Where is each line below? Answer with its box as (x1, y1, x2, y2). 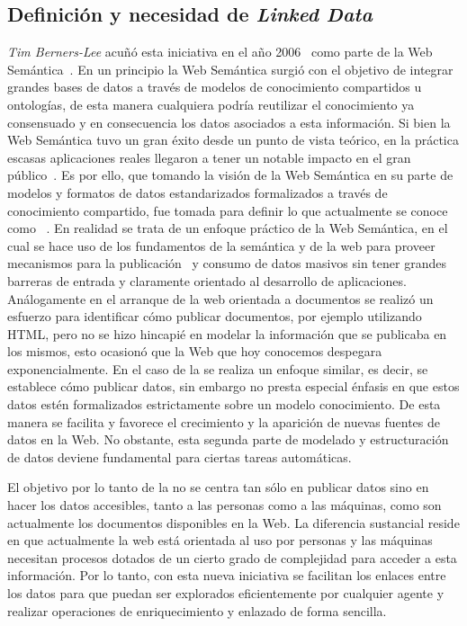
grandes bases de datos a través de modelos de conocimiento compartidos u (7, 77, 422, 96)
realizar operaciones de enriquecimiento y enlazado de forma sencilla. (7, 601, 387, 620)
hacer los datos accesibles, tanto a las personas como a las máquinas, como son (7, 496, 442, 514)
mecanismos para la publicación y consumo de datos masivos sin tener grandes (7, 254, 446, 273)
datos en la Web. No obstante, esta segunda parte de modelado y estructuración (7, 430, 449, 449)
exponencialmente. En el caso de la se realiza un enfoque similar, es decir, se (7, 359, 428, 378)
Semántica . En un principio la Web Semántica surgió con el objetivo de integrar (7, 59, 454, 78)
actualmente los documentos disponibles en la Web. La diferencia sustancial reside (7, 513, 460, 532)
